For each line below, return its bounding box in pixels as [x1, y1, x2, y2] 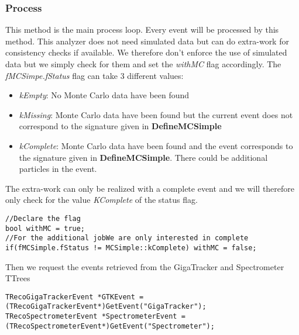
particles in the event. [19, 163, 97, 175]
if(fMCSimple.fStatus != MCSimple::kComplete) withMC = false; [5, 243, 257, 252]
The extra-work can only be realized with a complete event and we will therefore [5, 182, 295, 194]
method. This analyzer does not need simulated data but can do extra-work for [5, 34, 289, 47]
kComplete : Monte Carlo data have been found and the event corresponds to [19, 139, 293, 151]
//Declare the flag [5, 214, 81, 223]
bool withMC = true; [5, 224, 85, 233]
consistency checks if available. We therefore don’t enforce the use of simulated [5, 46, 287, 58]
